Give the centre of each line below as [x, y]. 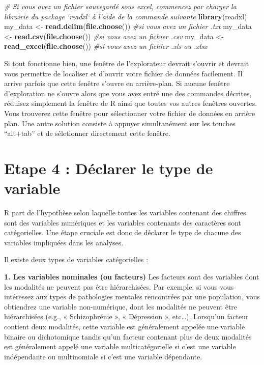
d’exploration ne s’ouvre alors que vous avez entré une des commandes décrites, [128, 93]
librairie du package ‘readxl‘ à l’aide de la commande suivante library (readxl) [126, 16]
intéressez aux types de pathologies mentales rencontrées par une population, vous [132, 297]
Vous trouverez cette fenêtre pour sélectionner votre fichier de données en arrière [130, 113]
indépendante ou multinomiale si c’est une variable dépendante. [103, 356]
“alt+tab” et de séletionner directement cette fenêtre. [87, 133]
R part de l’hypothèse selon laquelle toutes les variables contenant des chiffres [125, 213]
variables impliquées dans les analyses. [64, 242]
